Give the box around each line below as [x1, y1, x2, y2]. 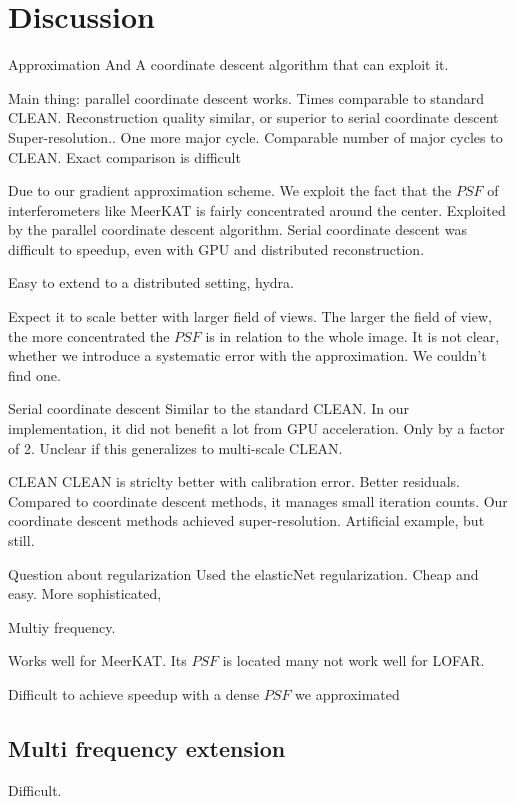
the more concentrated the [8, 325, 170, 346]
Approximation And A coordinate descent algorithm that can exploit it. [8, 54, 449, 75]
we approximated [295, 683, 400, 704]
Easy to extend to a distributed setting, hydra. [8, 272, 294, 293]
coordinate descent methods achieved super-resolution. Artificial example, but [8, 510, 485, 531]
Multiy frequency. [8, 616, 116, 637]
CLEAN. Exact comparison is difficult [8, 146, 241, 167]
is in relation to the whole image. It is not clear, [205, 325, 500, 346]
